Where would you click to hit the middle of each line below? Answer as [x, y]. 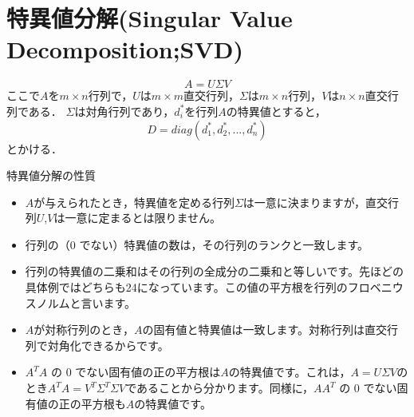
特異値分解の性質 [51, 175]
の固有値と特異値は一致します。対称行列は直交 [264, 330]
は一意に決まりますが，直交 [315, 202]
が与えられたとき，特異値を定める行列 [134, 202]
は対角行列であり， [124, 111]
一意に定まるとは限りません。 [143, 218]
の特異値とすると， [276, 111]
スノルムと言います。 [81, 302]
